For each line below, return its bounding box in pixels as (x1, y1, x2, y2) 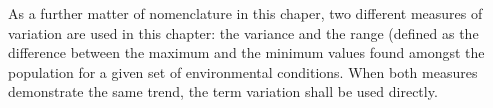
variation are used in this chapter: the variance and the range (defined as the (8, 22, 479, 43)
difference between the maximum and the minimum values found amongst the (8, 42, 485, 63)
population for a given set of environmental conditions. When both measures (8, 61, 478, 82)
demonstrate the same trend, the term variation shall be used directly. (8, 81, 438, 102)
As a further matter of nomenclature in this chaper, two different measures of (8, 3, 483, 23)
